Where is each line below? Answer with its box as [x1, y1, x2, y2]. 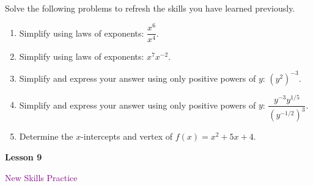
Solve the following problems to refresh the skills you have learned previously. [5, 2, 295, 14]
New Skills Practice [5, 171, 78, 184]
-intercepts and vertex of [81, 130, 173, 143]
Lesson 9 [5, 150, 42, 163]
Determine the [19, 130, 73, 143]
